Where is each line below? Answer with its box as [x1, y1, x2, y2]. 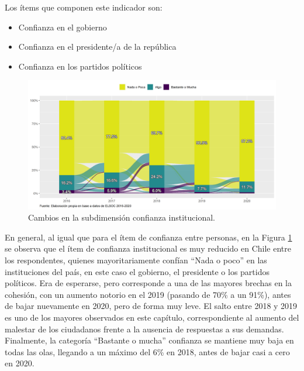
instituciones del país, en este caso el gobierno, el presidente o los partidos [5, 265, 270, 277]
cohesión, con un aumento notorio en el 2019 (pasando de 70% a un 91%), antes [5, 288, 291, 300]
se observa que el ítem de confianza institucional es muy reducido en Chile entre [5, 242, 291, 255]
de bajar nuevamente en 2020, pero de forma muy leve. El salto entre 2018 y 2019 [5, 300, 298, 312]
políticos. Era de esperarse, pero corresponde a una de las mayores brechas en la [5, 277, 292, 289]
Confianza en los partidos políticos [18, 60, 142, 72]
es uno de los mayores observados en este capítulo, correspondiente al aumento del [5, 311, 299, 323]
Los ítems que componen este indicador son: [5, 1, 163, 13]
